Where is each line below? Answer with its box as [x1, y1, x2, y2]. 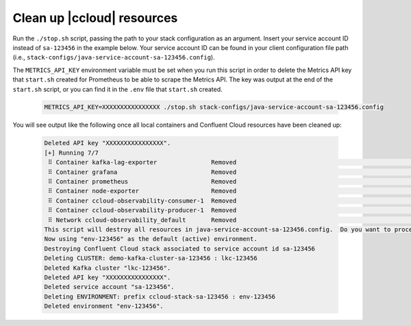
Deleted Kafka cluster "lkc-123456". [44, 264, 171, 272]
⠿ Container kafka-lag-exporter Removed [48, 158, 237, 166]
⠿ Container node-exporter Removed [48, 187, 237, 195]
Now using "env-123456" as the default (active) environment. [44, 235, 258, 243]
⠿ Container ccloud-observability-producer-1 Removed [48, 206, 237, 214]
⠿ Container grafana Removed [48, 168, 237, 176]
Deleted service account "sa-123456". [44, 283, 175, 291]
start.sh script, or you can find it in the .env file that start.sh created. [12, 85, 223, 93]
